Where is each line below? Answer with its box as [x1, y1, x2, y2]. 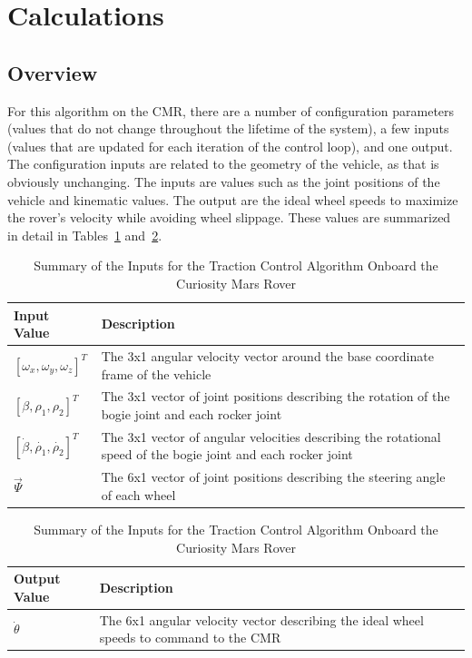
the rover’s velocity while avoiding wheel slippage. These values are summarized [7, 208, 451, 227]
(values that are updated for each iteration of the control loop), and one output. [7, 136, 453, 155]
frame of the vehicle [101, 364, 211, 383]
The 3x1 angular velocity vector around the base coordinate [101, 346, 434, 365]
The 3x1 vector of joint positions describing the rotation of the [101, 387, 450, 406]
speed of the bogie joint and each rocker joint [101, 445, 353, 464]
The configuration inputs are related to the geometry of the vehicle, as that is [7, 154, 439, 173]
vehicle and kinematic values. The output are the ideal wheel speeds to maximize [7, 190, 458, 209]
